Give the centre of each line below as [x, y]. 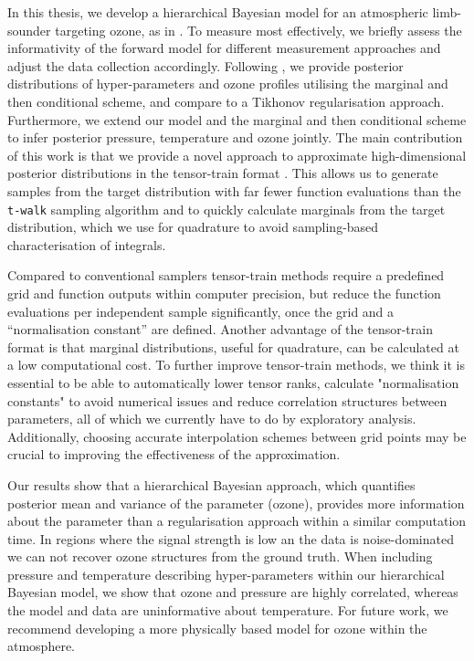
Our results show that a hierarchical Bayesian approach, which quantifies [211, 484]
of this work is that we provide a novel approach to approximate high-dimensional [237, 155]
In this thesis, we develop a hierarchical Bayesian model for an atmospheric [218, 12]
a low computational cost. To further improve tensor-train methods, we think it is [237, 365]
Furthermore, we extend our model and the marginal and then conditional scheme [237, 119]
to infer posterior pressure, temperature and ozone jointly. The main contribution [235, 137]
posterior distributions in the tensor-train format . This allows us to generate [223, 173]
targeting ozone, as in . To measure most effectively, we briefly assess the [258, 30]
